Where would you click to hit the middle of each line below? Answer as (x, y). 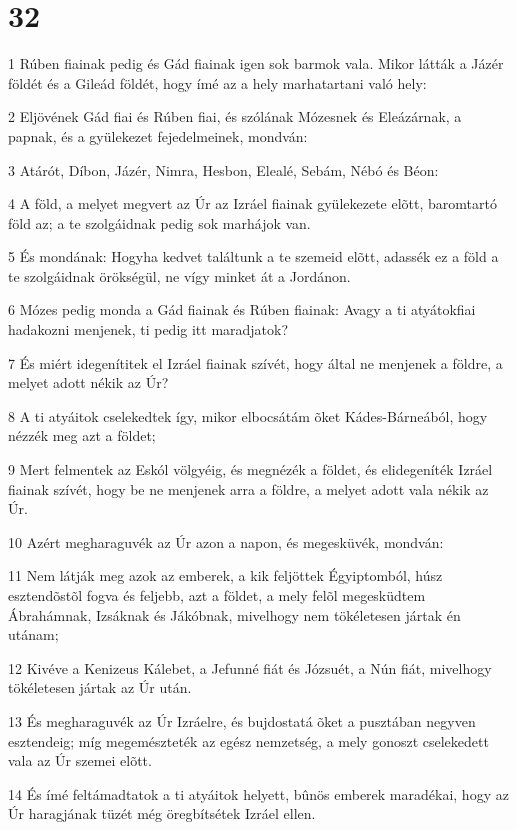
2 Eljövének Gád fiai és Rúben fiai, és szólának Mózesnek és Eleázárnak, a (235, 116)
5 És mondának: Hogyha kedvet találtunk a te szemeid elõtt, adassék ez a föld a (253, 256)
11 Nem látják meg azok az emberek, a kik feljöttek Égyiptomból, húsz (225, 575)
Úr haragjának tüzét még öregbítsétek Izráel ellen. (162, 813)
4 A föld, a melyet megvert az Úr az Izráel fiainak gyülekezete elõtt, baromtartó (252, 203)
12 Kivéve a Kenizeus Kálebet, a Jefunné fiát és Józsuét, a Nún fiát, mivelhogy (250, 667)
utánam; (33, 634)
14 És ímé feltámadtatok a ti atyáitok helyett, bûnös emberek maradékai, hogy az (258, 793)
